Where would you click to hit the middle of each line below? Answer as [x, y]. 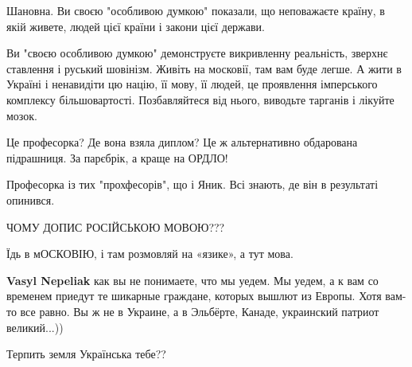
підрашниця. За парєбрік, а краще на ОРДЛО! [117, 157]
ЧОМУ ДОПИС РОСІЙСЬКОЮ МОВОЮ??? [116, 226]
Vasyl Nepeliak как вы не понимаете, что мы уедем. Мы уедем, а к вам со [192, 280]
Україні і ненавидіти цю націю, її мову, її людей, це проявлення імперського [192, 84]
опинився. [31, 199]
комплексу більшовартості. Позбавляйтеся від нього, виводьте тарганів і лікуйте [200, 99]
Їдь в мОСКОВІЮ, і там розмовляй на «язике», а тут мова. [150, 254]
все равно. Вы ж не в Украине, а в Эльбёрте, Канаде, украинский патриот [200, 311]
